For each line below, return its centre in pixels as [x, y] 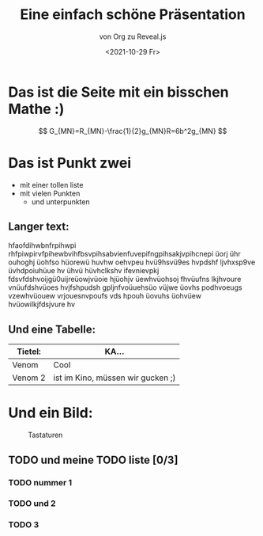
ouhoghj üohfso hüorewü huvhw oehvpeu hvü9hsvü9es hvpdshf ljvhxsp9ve [132, 262]
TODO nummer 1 [40, 482]
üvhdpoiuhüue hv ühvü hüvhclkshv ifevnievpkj [84, 271]
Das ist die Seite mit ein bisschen [118, 92]
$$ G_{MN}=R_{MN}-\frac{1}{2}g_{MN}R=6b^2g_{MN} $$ [133, 131]
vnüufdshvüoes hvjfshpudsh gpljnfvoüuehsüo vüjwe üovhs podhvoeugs [125, 287]
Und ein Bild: [51, 413]
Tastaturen [45, 435]
